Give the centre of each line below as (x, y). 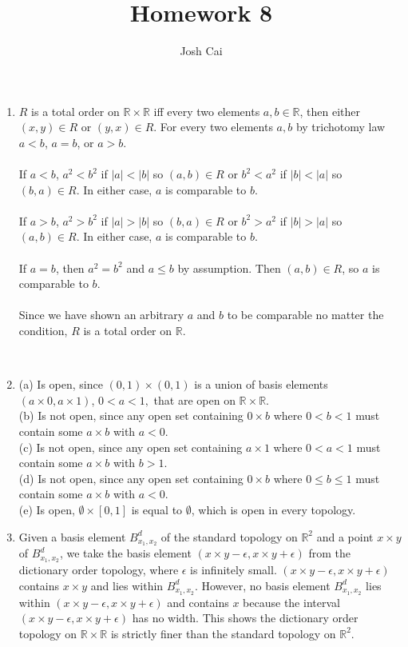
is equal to (157, 509)
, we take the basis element (125, 553)
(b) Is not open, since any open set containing (131, 415)
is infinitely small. (234, 570)
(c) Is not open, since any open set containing (131, 447)
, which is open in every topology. (273, 509)
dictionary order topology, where (99, 570)
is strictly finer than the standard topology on (223, 633)
